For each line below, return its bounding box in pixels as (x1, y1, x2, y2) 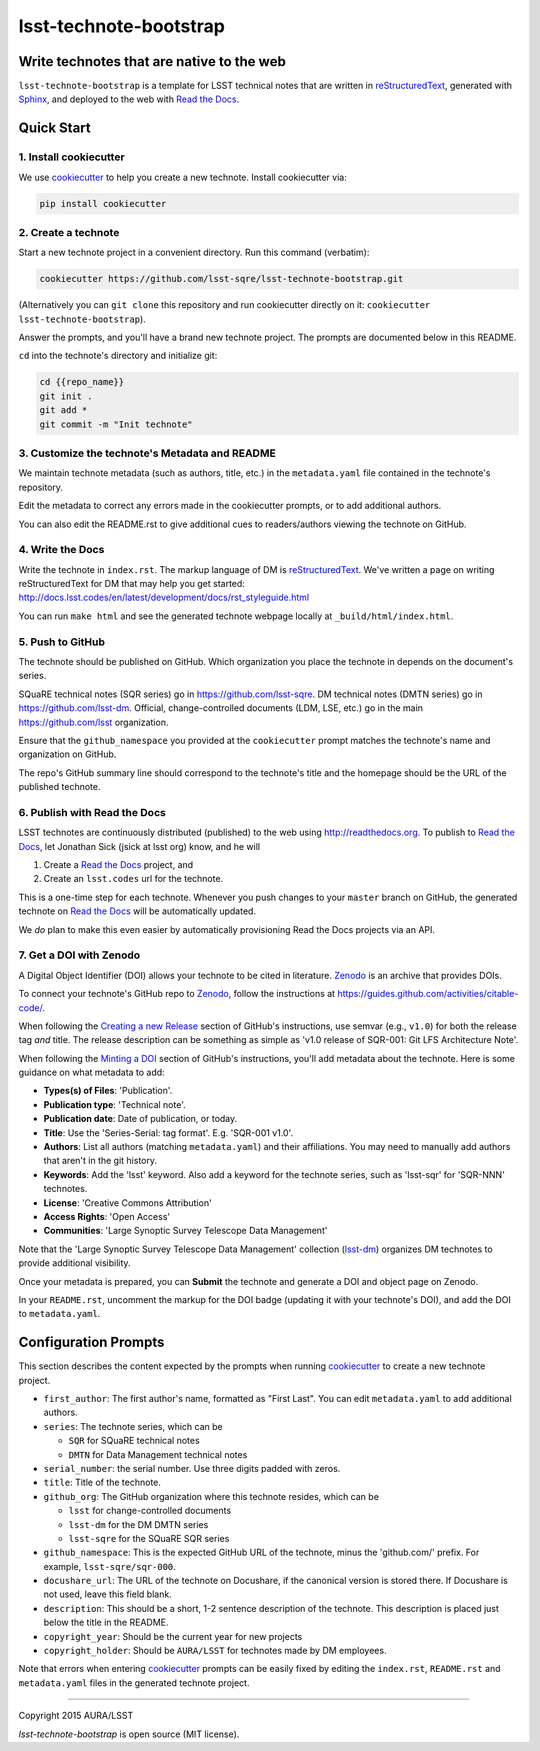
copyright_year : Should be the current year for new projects (43, 1630, 303, 1642)
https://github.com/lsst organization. (18, 716, 169, 728)
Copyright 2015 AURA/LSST (18, 1710, 134, 1722)
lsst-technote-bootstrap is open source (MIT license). (18, 1728, 240, 1740)
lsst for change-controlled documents (68, 1505, 232, 1517)
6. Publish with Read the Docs (18, 805, 167, 819)
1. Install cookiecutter (18, 150, 125, 164)
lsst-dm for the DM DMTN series (68, 1518, 209, 1530)
